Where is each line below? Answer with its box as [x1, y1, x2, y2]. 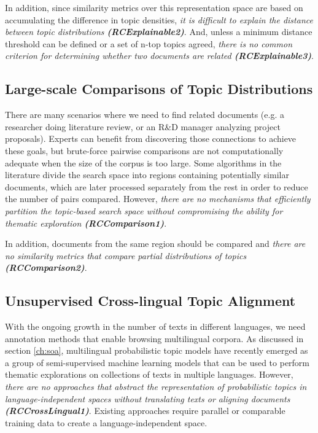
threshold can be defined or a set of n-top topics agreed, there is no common [5, 37, 292, 50]
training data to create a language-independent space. [5, 416, 207, 429]
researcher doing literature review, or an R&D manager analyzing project [5, 120, 281, 133]
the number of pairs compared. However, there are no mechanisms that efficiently [5, 192, 311, 205]
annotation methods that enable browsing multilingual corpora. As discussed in [5, 332, 304, 345]
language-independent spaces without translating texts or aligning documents [5, 392, 290, 405]
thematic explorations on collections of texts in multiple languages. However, [5, 368, 293, 381]
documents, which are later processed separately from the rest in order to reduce [5, 180, 308, 193]
